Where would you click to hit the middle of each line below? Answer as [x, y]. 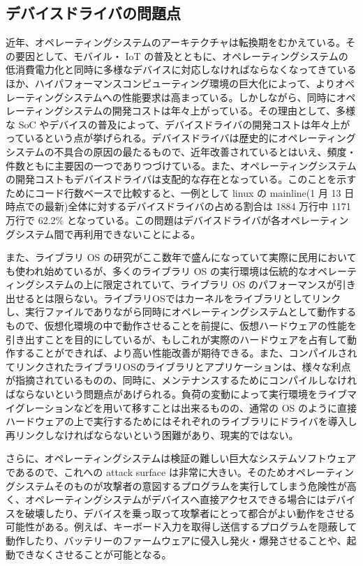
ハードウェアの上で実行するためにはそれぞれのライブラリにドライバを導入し [181, 421]
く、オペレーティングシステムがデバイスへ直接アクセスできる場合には [166, 499]
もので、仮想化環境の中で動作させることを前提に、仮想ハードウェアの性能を [181, 326]
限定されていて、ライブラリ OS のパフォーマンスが [220, 284]
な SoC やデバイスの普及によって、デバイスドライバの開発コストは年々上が [178, 124]
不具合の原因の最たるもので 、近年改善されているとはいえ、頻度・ [205, 151]
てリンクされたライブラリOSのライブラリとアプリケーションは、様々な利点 [178, 366]
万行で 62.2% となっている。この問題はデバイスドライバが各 [143, 219]
